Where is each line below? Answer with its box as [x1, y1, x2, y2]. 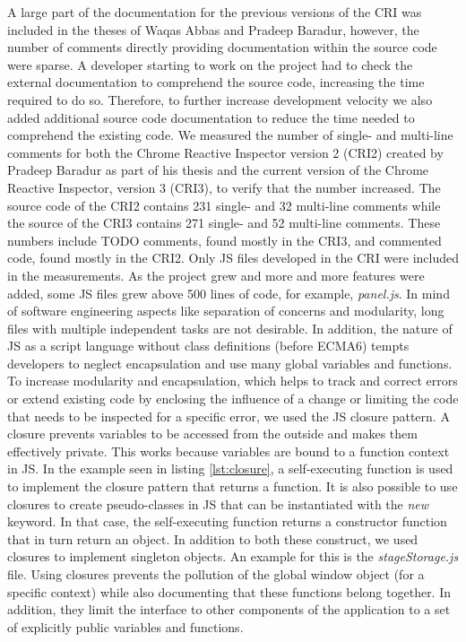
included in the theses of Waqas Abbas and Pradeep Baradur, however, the [7, 20, 419, 39]
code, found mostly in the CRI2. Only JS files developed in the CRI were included [7, 248, 459, 267]
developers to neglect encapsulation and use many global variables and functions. [7, 353, 453, 372]
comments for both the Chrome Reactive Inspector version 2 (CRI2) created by [7, 143, 444, 161]
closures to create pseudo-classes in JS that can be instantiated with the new [7, 494, 429, 513]
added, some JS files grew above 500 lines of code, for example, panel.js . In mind [7, 283, 450, 302]
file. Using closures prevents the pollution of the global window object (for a [7, 565, 425, 583]
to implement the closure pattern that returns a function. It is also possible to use [7, 477, 458, 496]
